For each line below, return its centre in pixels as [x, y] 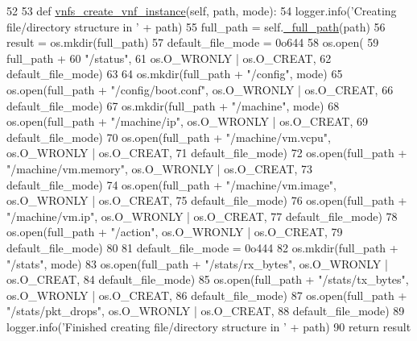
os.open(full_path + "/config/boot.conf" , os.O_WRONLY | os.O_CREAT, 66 [200, 89]
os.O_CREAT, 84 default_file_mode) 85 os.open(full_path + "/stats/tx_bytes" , [208, 279]
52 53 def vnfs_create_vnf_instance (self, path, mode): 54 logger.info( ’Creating [202, 10]
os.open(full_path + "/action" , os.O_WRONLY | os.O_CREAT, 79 [175, 232]
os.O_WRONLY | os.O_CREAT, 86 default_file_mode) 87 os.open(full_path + [207, 295]
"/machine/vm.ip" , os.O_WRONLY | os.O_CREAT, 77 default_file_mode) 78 [202, 216]
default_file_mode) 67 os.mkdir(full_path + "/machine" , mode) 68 [173, 105]
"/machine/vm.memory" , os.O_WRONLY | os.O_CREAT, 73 [160, 168]
